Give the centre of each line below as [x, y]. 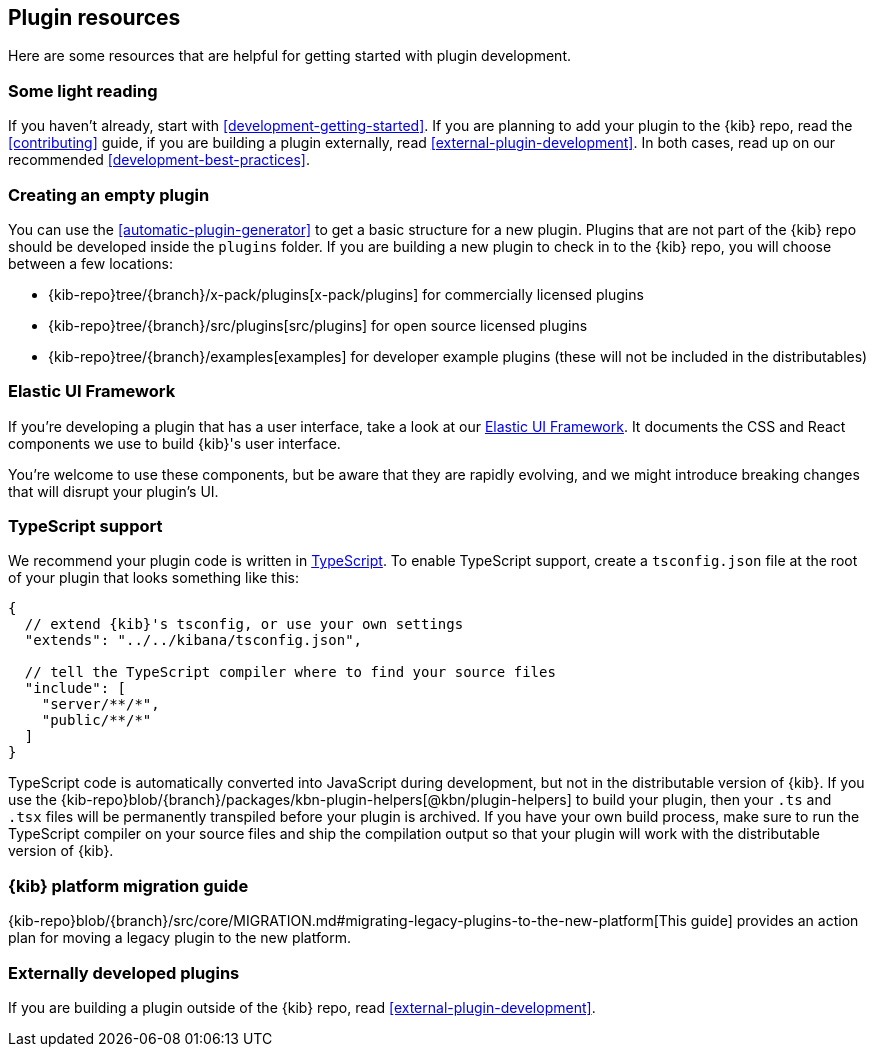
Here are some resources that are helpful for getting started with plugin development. [289, 56]
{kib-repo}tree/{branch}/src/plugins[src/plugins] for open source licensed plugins [318, 325]
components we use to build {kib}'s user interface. [174, 443]
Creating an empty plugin [109, 194]
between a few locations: [90, 263]
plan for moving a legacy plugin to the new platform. [179, 938]
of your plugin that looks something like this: [154, 578]
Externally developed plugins [124, 972]
